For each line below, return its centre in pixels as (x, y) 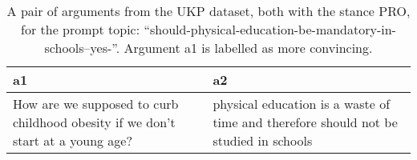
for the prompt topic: (81, 29)
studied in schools (263, 140)
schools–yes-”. (82, 48)
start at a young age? (73, 140)
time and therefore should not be (305, 122)
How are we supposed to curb (96, 104)
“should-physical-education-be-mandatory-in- (270, 29)
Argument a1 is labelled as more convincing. (248, 48)
